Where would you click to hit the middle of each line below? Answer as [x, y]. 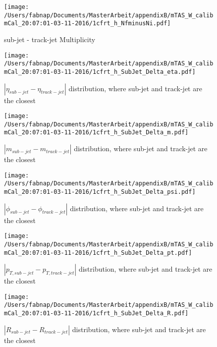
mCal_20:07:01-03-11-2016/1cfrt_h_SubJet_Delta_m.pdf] [96, 133]
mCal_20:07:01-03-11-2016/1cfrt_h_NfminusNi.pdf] [87, 24]
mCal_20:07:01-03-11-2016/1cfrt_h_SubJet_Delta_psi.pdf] [100, 192]
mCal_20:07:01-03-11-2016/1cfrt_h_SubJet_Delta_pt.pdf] [98, 253]
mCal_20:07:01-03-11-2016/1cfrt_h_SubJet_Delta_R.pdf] [96, 314]
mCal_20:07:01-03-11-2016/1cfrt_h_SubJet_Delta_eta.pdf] [100, 72]
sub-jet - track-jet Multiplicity [50, 39]
